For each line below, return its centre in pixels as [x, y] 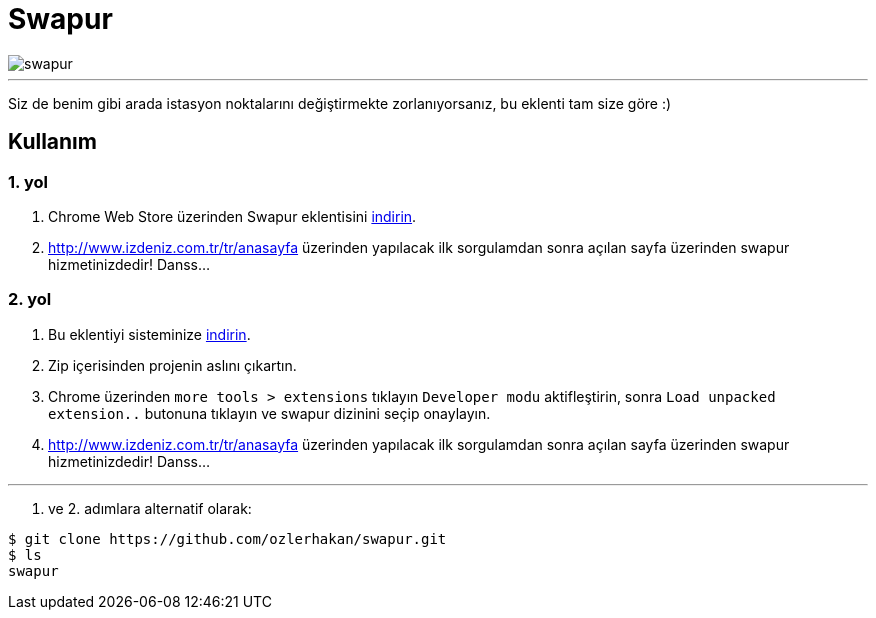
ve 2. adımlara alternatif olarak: [150, 508]
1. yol [28, 181]
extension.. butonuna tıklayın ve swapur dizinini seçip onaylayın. [269, 413]
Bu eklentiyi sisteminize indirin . [149, 334]
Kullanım [52, 142]
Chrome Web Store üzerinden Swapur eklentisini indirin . [232, 216]
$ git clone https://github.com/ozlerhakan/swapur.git [227, 538]
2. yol [30, 299]
